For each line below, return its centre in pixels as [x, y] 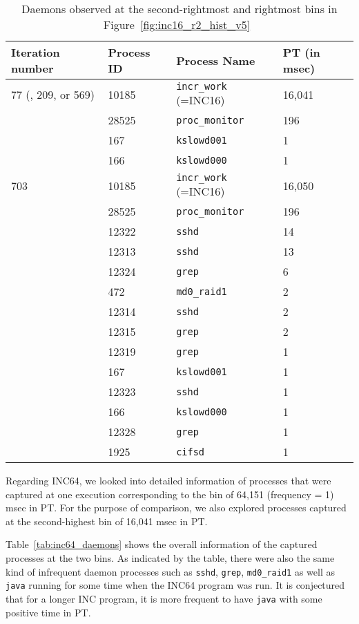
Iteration [36, 52]
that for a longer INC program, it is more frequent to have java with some [164, 598]
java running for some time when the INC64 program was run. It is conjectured [175, 585]
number [32, 68]
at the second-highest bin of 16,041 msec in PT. [107, 521]
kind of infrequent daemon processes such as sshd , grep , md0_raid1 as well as [170, 571]
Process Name [216, 60]
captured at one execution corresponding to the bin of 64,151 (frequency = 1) [170, 494]
